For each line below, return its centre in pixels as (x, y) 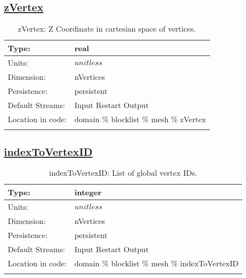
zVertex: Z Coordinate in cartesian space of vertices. (107, 29)
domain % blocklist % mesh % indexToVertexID (157, 263)
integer (88, 192)
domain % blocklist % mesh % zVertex (140, 119)
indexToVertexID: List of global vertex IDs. (123, 173)
